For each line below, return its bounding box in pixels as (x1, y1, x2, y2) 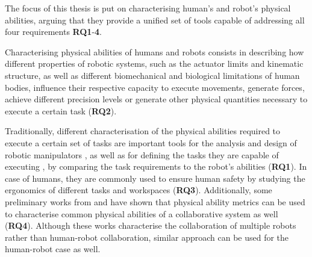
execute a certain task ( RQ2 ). (5, 104, 117, 117)
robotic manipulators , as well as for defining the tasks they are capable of (5, 148, 279, 161)
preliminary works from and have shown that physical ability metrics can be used (5, 195, 305, 208)
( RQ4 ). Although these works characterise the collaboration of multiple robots (5, 219, 296, 232)
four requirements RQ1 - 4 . (5, 25, 102, 38)
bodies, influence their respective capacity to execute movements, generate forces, (5, 81, 305, 93)
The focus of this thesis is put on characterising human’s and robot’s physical (5, 2, 291, 14)
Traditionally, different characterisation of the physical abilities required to (5, 125, 281, 137)
